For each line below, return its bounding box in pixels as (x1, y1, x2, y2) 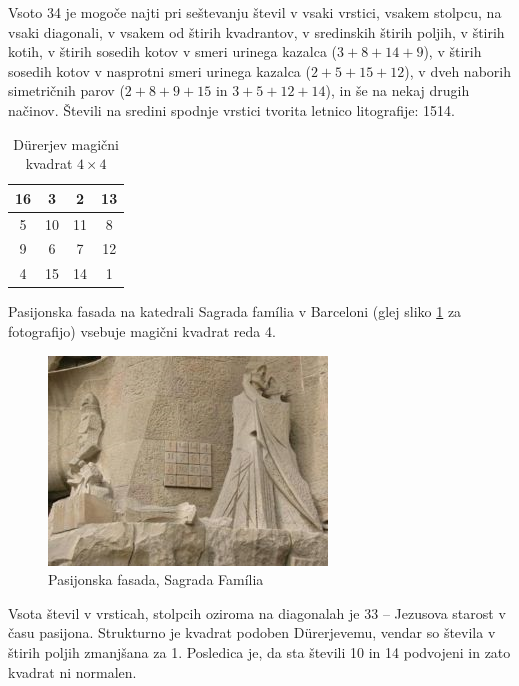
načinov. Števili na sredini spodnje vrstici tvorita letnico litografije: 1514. (8, 99, 455, 120)
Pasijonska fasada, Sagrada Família (48, 569, 264, 590)
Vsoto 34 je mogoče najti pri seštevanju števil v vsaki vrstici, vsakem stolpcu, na (8, 2, 502, 22)
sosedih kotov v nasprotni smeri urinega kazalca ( (8, 60, 311, 81)
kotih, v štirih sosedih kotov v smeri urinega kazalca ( (8, 41, 338, 62)
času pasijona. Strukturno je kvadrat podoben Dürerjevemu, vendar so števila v (8, 622, 496, 643)
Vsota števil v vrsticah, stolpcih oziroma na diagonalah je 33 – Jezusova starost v (8, 602, 506, 623)
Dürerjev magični (13, 133, 119, 154)
